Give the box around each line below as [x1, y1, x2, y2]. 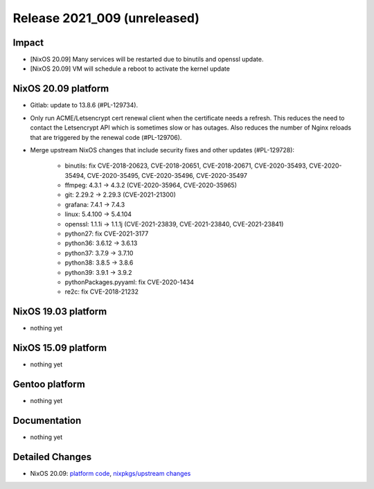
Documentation [12, 414, 82, 426]
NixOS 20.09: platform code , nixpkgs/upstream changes [30, 469, 191, 477]
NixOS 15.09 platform [12, 342, 107, 354]
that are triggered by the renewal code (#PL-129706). [30, 133, 182, 141]
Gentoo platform [12, 378, 86, 391]
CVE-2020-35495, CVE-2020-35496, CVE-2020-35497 [87, 171, 247, 179]
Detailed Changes [12, 451, 92, 463]
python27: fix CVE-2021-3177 [64, 229, 149, 238]
